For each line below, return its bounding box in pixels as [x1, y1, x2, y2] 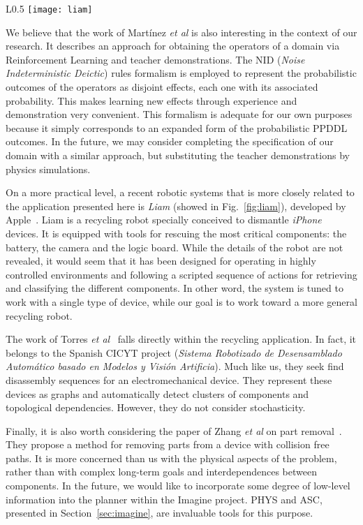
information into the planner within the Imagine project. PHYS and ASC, [6, 491, 323, 506]
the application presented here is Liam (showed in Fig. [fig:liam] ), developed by [6, 198, 346, 213]
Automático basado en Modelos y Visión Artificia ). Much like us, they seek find [6, 359, 344, 374]
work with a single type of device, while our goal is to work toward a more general [6, 294, 357, 309]
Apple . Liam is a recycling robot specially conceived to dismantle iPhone [6, 212, 322, 227]
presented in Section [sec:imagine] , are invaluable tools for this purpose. [6, 505, 313, 520]
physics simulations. [6, 161, 91, 176]
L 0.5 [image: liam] [6, 1, 93, 15]
